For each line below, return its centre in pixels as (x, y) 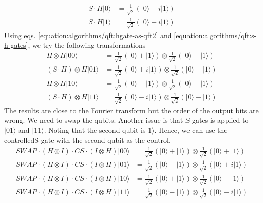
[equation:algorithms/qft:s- (215, 35)
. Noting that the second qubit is (95, 130)
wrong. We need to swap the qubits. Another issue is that (94, 120)
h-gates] (16, 45)
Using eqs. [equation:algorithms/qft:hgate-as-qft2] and (88, 35)
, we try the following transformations (87, 45)
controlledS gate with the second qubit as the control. (87, 140)
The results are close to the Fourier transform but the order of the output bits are (131, 110)
